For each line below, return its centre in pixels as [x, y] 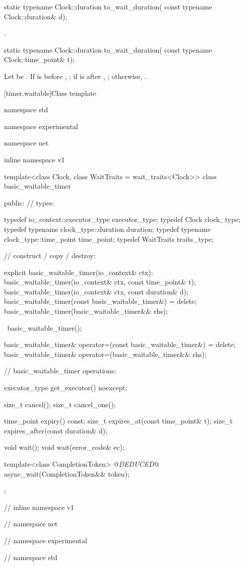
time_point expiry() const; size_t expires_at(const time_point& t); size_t [118, 421]
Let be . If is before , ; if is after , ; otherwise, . [75, 76]
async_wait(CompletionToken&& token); [67, 473]
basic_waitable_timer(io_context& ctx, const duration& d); [96, 291]
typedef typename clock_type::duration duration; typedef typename [107, 229]
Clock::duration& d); [36, 16]
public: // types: [29, 202]
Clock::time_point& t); [39, 59]
